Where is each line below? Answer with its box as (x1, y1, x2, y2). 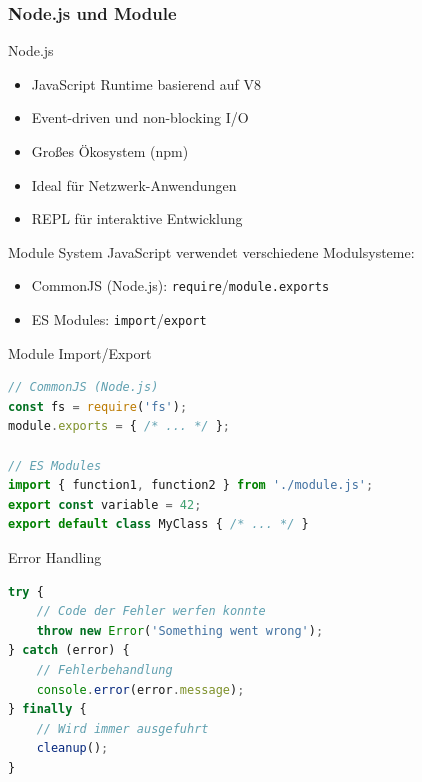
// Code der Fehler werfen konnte (36, 604, 266, 619)
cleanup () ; (36, 741, 109, 756)
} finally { (8, 702, 87, 717)
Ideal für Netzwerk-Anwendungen (31, 174, 237, 195)
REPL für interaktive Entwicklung (31, 208, 243, 229)
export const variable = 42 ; (8, 497, 202, 512)
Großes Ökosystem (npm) (31, 141, 189, 161)
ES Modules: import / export (31, 309, 207, 330)
